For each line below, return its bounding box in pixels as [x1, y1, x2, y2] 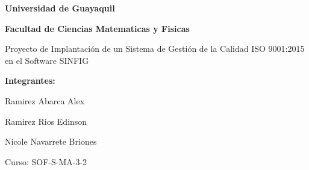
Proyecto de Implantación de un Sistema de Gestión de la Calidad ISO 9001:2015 [5, 42, 305, 55]
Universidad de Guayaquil [5, 2, 115, 14]
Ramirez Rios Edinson [5, 115, 87, 127]
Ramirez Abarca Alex [5, 94, 85, 107]
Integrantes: [5, 74, 55, 87]
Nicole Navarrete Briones [5, 135, 97, 148]
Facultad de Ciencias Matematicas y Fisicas [5, 22, 190, 34]
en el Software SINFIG [5, 54, 89, 66]
